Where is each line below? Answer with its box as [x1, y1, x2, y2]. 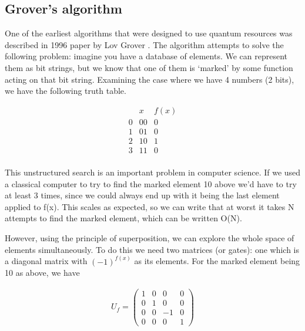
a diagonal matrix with [5, 255, 88, 267]
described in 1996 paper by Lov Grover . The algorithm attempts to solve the [5, 38, 284, 50]
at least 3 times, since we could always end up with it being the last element [5, 189, 280, 201]
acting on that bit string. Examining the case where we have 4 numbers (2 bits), [5, 73, 294, 85]
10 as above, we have [5, 266, 80, 279]
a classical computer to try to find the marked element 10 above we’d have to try [5, 177, 297, 190]
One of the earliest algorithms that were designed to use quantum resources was [5, 27, 293, 39]
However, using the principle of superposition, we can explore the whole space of [5, 231, 294, 244]
